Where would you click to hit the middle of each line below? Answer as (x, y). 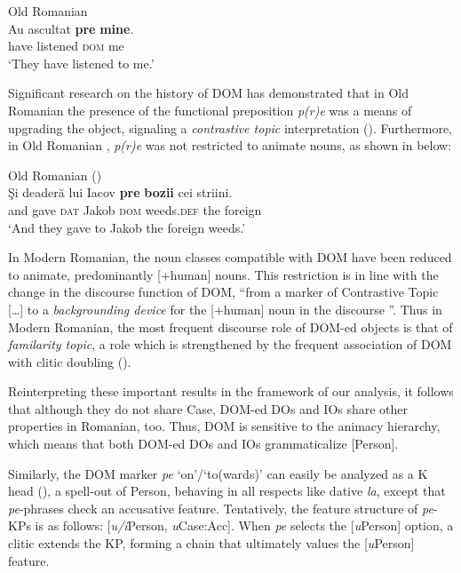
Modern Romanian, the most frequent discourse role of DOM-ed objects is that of (230, 326)
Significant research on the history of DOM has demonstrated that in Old (209, 93)
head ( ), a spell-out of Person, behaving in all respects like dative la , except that (227, 491)
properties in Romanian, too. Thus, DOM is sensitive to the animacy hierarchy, (224, 426)
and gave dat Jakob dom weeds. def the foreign (135, 209)
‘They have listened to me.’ (81, 63)
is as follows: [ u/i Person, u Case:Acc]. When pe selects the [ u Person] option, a (244, 525)
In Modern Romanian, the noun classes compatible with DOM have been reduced (230, 257)
